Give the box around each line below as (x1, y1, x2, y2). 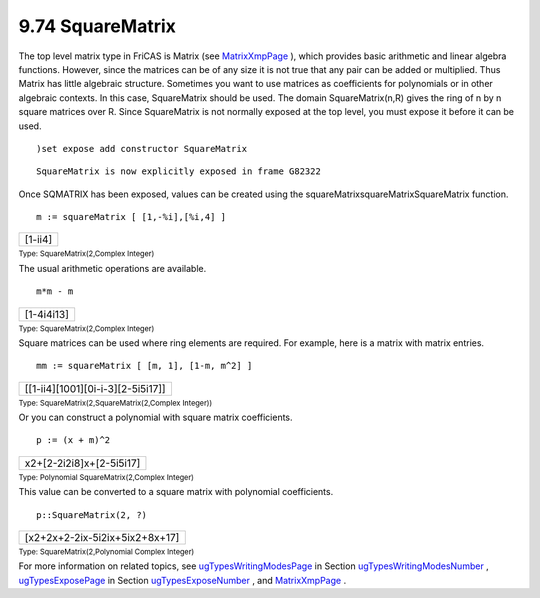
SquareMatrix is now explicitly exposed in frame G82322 (36, 166, 322, 177)
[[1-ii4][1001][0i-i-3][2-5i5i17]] (24, 381, 166, 395)
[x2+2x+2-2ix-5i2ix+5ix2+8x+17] (24, 530, 180, 544)
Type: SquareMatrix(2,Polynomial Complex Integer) (18, 546, 195, 557)
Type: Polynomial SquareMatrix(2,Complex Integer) (18, 472, 195, 482)
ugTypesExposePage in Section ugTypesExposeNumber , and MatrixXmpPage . (18, 574, 347, 586)
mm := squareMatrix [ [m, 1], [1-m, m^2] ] (36, 360, 253, 372)
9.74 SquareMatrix (18, 15, 177, 37)
